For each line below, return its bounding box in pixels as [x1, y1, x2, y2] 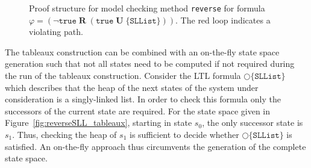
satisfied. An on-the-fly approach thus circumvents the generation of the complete [5, 140, 306, 152]
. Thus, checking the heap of [12, 128, 117, 140]
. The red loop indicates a [175, 13, 271, 26]
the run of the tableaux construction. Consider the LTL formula [5, 69, 241, 82]
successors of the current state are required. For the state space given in [5, 104, 271, 117]
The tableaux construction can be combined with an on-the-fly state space [5, 45, 280, 58]
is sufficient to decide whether [129, 128, 239, 140]
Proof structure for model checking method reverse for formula [29, 2, 265, 14]
